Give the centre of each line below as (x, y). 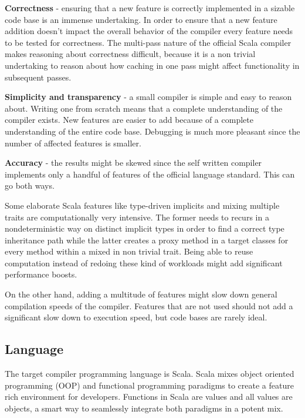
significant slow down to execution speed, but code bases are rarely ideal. (136, 317)
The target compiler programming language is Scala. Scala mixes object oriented (150, 374)
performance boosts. (41, 274)
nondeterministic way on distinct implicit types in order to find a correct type (145, 228)
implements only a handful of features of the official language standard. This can (150, 174)
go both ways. (30, 185)
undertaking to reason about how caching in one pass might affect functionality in (152, 65)
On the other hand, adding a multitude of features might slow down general (141, 294)
